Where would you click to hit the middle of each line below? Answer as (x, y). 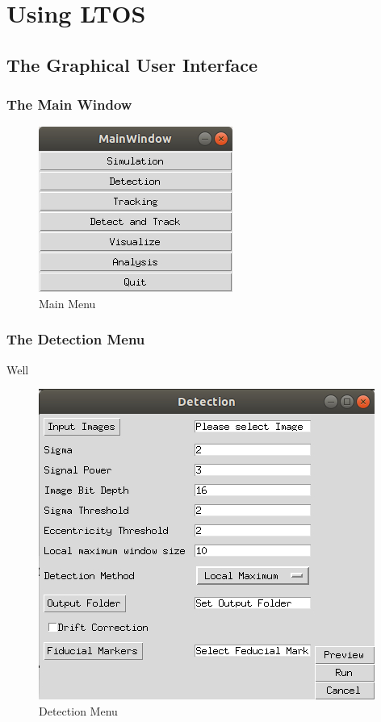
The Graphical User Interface (132, 64)
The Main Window (69, 104)
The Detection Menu (76, 339)
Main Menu (67, 303)
